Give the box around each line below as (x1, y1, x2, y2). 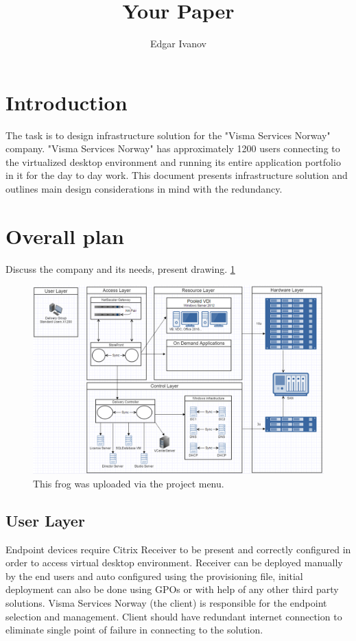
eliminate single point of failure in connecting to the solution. (5, 622, 263, 637)
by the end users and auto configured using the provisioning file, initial (5, 568, 303, 583)
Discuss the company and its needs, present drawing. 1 (5, 261, 235, 276)
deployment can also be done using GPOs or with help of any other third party (5, 582, 339, 596)
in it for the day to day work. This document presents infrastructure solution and (5, 168, 348, 182)
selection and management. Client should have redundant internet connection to (5, 609, 342, 623)
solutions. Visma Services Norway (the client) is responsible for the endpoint (5, 596, 327, 610)
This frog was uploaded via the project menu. (33, 476, 224, 490)
